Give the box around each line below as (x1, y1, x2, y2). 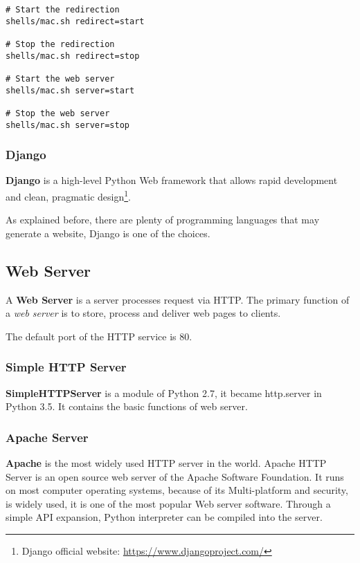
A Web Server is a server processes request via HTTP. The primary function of (6, 292, 350, 306)
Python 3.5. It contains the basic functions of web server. (6, 399, 248, 414)
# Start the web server (6, 73, 115, 84)
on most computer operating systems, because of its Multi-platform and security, (6, 483, 348, 497)
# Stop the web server (6, 108, 110, 118)
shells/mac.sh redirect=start (6, 16, 145, 26)
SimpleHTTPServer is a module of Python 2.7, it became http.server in (6, 385, 322, 400)
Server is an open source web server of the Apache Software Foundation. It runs (6, 469, 344, 483)
